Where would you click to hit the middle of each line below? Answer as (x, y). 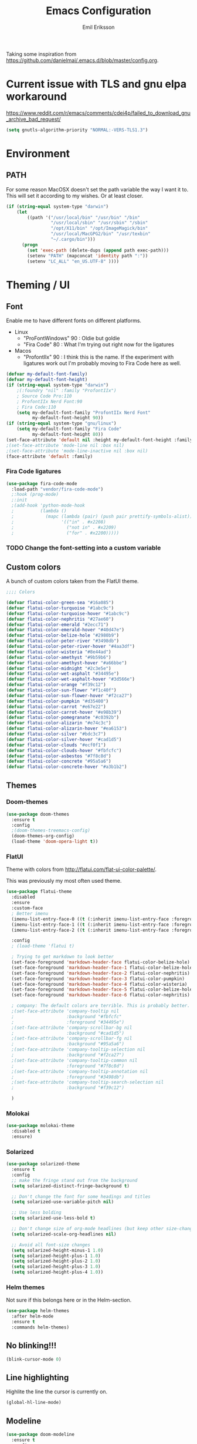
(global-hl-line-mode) (34, 1403)
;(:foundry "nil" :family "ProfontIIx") (67, 390)
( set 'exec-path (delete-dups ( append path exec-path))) (98, 250)
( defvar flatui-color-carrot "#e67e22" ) (56, 707)
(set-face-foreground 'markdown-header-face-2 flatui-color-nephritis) (101, 973)
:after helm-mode (33, 1317)
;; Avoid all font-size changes (51, 1245)
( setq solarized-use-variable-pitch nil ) (63, 1202)
